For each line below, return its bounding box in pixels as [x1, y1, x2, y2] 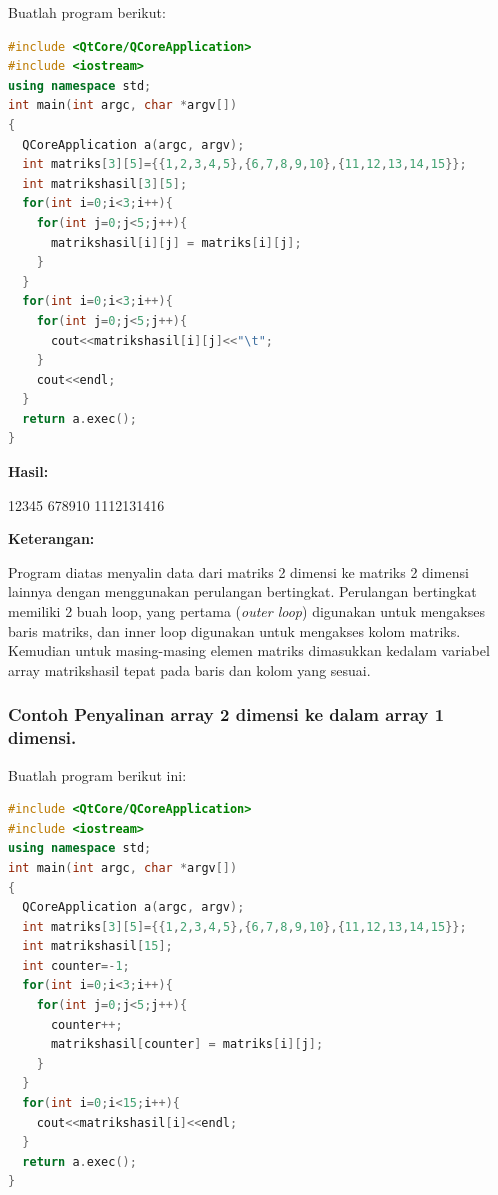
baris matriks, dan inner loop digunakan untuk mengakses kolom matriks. [8, 620, 461, 641]
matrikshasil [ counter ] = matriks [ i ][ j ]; [50, 1037, 324, 1052]
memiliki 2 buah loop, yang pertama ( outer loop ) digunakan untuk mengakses [8, 601, 485, 622]
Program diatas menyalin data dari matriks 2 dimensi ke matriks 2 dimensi [8, 561, 469, 582]
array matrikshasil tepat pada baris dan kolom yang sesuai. [8, 659, 371, 680]
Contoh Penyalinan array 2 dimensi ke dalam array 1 [8, 702, 445, 727]
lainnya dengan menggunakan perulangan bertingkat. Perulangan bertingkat [8, 581, 477, 602]
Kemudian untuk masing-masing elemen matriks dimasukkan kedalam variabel [8, 640, 490, 661]
